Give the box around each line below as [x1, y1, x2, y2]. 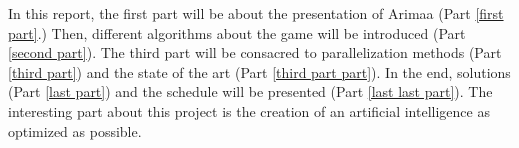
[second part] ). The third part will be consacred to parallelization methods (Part [8, 42, 502, 63]
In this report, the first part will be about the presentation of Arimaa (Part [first [8, 3, 504, 23]
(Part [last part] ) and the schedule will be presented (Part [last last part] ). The [8, 81, 493, 102]
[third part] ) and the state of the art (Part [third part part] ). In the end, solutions [8, 61, 511, 82]
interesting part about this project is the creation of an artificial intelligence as [8, 100, 490, 121]
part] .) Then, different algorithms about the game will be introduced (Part [8, 22, 466, 43]
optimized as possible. [8, 120, 142, 141]
